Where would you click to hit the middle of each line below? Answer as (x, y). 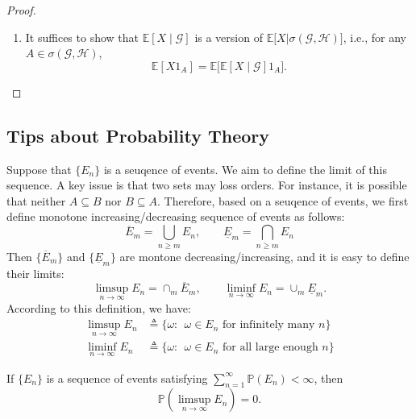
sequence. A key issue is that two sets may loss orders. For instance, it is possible (207, 185)
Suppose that (39, 169)
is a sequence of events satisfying (127, 378)
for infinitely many (269, 325)
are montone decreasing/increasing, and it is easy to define (264, 256)
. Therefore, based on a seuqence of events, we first (283, 200)
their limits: (35, 273)
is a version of (229, 37)
